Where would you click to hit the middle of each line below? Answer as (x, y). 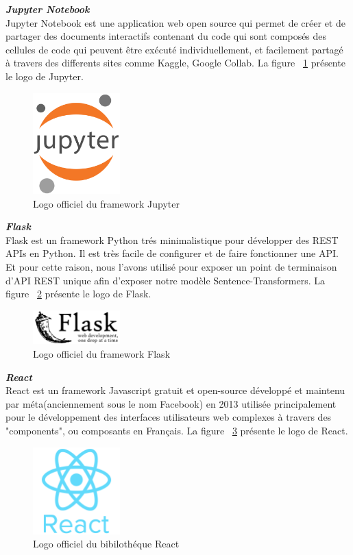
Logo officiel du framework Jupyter (107, 203)
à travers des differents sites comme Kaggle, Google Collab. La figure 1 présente (175, 63)
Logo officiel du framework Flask (102, 354)
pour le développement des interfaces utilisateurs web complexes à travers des (169, 417)
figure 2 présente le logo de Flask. (78, 294)
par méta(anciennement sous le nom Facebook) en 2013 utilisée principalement (171, 403)
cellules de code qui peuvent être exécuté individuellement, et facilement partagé (174, 49)
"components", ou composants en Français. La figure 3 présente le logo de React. (177, 431)
